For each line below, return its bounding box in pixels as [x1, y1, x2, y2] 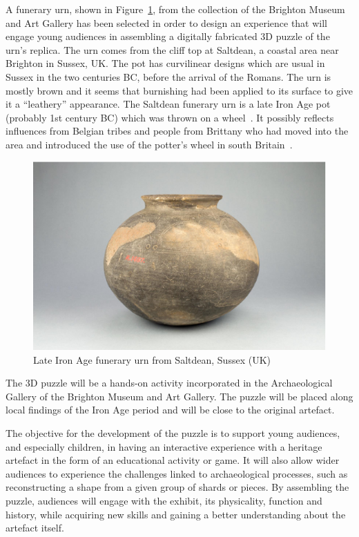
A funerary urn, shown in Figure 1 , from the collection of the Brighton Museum [6, 2, 345, 16]
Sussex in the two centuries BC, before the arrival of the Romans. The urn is [6, 69, 331, 84]
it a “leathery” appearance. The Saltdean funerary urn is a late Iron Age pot [6, 97, 331, 111]
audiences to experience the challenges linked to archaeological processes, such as [6, 466, 348, 480]
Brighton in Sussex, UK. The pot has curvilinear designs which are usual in [6, 56, 325, 70]
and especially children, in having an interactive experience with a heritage [6, 439, 322, 453]
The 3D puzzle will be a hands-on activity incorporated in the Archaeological [6, 375, 333, 390]
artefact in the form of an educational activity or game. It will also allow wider [6, 453, 340, 467]
